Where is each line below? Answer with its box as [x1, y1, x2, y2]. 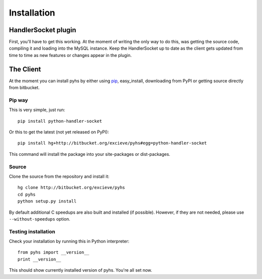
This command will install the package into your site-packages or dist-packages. [9, 151, 171, 157]
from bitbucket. [9, 85, 40, 91]
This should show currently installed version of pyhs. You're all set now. [9, 267, 152, 273]
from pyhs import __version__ [17, 250, 90, 255]
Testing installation [9, 228, 55, 235]
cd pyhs [17, 191, 36, 197]
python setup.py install [17, 199, 77, 204]
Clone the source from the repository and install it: [9, 173, 110, 179]
